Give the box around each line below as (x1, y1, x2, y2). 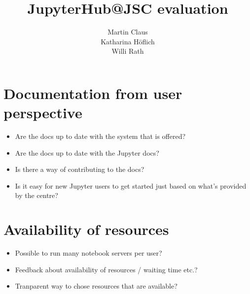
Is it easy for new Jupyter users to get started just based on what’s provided (15, 180, 247, 191)
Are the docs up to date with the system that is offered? (15, 131, 186, 141)
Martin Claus (107, 27, 148, 37)
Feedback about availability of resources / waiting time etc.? (15, 264, 198, 274)
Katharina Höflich (101, 36, 155, 46)
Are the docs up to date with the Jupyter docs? (15, 147, 159, 158)
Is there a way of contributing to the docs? (15, 164, 144, 174)
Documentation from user (3, 83, 182, 103)
